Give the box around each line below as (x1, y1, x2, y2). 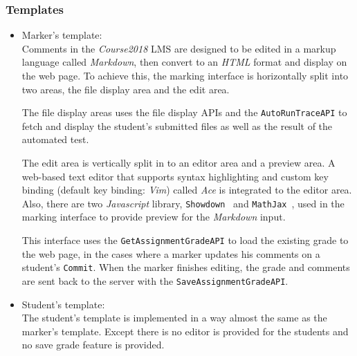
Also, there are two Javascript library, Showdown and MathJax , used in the (21, 196, 345, 210)
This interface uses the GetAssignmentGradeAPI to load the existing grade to (21, 233, 349, 247)
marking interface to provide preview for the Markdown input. (21, 209, 286, 224)
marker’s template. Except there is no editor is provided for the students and (21, 324, 349, 338)
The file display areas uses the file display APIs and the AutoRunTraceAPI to (21, 105, 347, 120)
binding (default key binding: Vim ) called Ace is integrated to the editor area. (21, 182, 352, 197)
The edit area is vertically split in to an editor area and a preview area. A (21, 156, 336, 170)
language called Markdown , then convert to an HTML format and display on (21, 55, 347, 69)
